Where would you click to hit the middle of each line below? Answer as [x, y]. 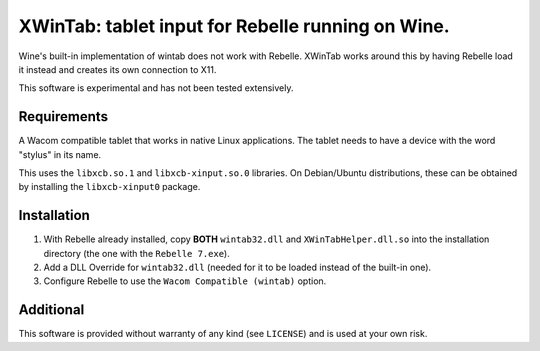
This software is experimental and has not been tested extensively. [156, 88]
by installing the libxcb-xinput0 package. [109, 187]
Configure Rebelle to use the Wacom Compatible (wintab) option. [185, 281]
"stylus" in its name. [60, 154]
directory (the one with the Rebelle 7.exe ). [136, 253]
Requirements [63, 116]
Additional [51, 310]
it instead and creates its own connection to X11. [117, 69]
